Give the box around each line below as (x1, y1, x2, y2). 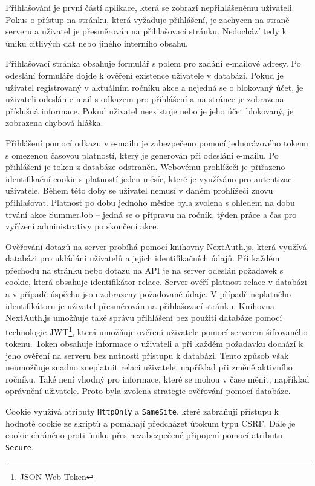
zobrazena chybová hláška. (5, 116, 103, 129)
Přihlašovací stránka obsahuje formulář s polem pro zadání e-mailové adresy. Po (5, 57, 301, 70)
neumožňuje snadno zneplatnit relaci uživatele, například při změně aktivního (5, 361, 293, 373)
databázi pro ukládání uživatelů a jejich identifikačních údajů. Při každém (5, 252, 280, 264)
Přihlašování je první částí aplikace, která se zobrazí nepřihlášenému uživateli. (5, 1, 294, 13)
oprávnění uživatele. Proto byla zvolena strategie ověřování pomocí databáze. (5, 384, 291, 397)
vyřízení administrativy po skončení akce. (5, 220, 159, 232)
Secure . (5, 440, 34, 453)
